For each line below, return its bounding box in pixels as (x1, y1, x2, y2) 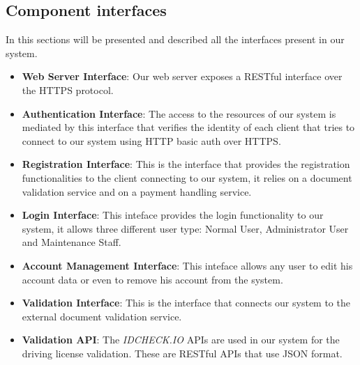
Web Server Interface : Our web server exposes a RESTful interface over (22, 69, 343, 84)
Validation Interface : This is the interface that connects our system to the (22, 295, 350, 310)
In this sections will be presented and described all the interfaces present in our (6, 32, 345, 47)
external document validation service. (22, 309, 182, 323)
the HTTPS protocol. (22, 82, 114, 97)
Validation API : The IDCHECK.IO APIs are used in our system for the (22, 332, 340, 347)
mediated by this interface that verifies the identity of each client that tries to (22, 120, 355, 134)
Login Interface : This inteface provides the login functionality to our (22, 208, 324, 222)
